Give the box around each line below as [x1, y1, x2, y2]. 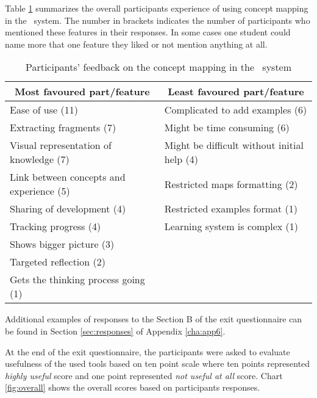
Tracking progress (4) [10, 219, 101, 234]
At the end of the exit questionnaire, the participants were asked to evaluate [5, 345, 290, 358]
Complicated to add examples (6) [164, 103, 307, 117]
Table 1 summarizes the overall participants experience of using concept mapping [5, 2, 308, 14]
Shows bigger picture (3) [10, 237, 115, 251]
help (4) [164, 152, 198, 167]
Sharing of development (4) [10, 201, 126, 216]
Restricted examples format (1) [164, 201, 298, 216]
